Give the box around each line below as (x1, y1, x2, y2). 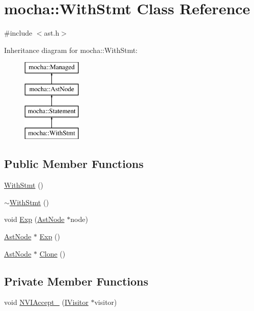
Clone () (39, 248, 66, 259)
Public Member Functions (4, 156, 144, 172)
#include (4, 27, 33, 38)
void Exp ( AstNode (4, 214, 65, 224)
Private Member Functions (4, 273, 149, 289)
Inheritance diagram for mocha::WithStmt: (4, 44, 138, 55)
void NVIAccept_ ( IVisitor (4, 297, 89, 307)
